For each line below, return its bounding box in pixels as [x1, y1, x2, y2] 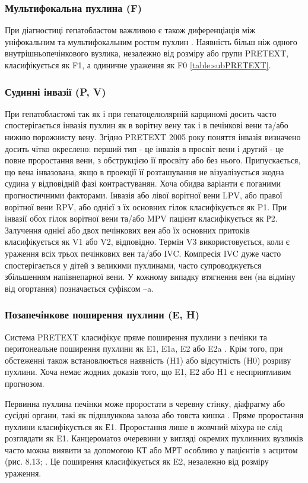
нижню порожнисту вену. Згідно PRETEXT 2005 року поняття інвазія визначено [5, 131, 301, 143]
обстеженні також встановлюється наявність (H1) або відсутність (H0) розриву [5, 353, 291, 366]
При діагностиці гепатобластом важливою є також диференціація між [5, 24, 256, 36]
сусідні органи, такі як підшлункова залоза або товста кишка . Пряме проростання [5, 409, 304, 421]
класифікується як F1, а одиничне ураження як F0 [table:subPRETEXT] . [5, 59, 271, 71]
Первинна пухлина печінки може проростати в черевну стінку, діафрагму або [5, 397, 285, 409]
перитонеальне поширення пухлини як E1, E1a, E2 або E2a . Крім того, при [5, 342, 283, 355]
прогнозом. [5, 377, 45, 389]
